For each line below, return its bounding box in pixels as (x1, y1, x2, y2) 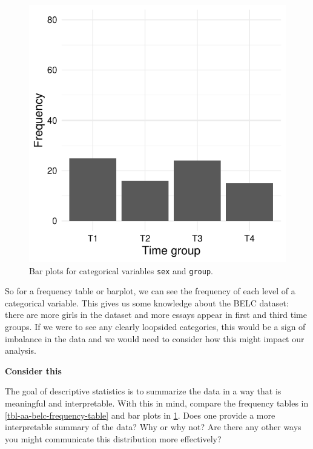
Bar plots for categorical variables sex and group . (29, 264, 213, 277)
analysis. (5, 344, 36, 357)
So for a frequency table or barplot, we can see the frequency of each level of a (5, 285, 295, 297)
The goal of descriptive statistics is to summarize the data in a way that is (5, 385, 282, 397)
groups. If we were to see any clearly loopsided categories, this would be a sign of (5, 320, 306, 333)
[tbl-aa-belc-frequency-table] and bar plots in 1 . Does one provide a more (5, 408, 275, 421)
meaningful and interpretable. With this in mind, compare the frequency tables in (5, 397, 309, 409)
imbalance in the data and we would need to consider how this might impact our (5, 332, 305, 345)
